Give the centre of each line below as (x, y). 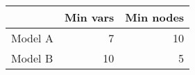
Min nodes (155, 17)
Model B (32, 58)
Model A (32, 38)
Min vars (89, 17)
